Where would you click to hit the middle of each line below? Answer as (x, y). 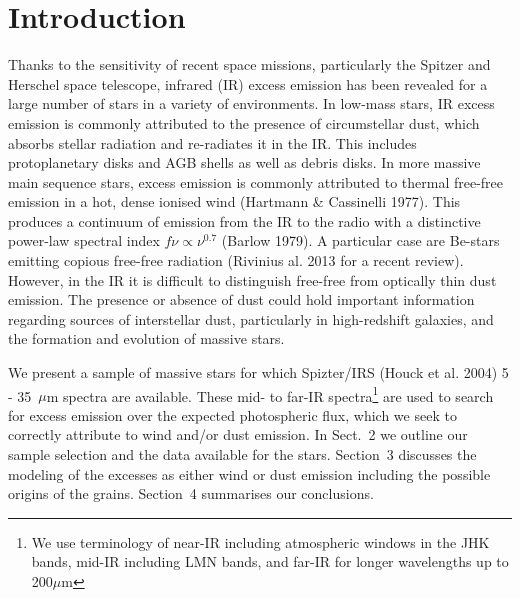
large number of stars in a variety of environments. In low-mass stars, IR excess (251, 103)
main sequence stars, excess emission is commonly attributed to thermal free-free (256, 181)
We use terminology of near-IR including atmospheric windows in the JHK (260, 541)
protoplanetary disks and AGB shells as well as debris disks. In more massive (244, 162)
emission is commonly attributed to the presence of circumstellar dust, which (244, 122)
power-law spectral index (84, 240)
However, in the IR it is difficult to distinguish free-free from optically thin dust (252, 279)
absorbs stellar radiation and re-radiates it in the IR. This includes (212, 142)
